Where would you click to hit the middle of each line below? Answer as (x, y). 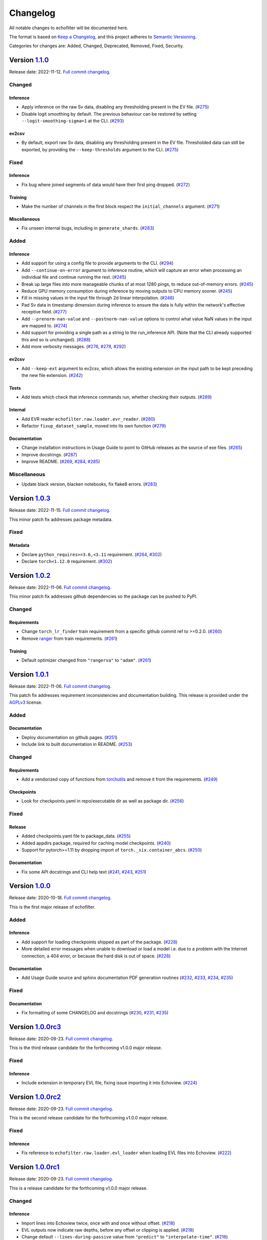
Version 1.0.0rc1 (34, 1167)
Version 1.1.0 (29, 60)
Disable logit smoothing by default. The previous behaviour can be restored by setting (109, 114)
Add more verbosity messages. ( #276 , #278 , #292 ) (74, 347)
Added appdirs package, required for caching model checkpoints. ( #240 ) (96, 843)
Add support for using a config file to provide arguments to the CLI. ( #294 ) (98, 263)
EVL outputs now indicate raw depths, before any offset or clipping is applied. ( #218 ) (108, 1230)
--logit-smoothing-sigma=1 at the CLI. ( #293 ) (73, 121)
